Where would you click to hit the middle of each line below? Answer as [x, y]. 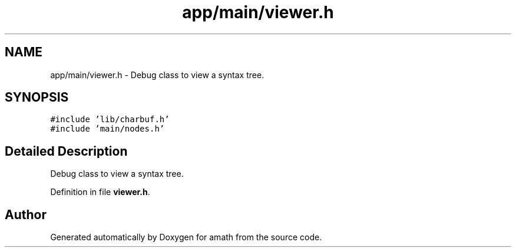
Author [26, 214]
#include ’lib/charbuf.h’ [110, 120]
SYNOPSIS [37, 98]
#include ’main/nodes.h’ [107, 129]
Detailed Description [66, 151]
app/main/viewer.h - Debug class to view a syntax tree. [157, 75]
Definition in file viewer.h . [100, 192]
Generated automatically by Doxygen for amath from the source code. [186, 237]
